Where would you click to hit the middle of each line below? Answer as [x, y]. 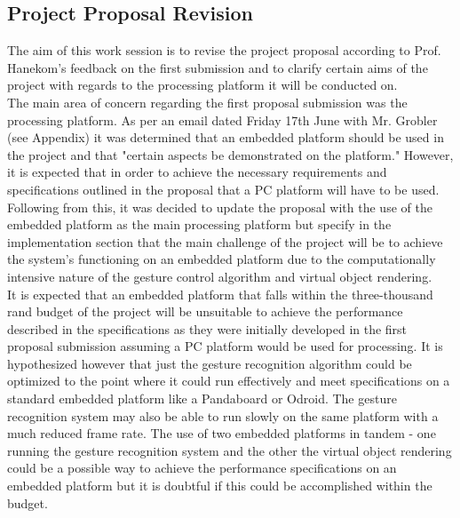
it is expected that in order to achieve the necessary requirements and [197, 172]
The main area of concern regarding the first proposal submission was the [207, 102]
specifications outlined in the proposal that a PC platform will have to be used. [223, 189]
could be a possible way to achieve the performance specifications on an [202, 468]
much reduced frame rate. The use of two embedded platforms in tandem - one [222, 433]
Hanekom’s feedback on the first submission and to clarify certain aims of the [218, 67]
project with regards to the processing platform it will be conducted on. [202, 85]
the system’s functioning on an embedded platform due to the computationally [222, 259]
